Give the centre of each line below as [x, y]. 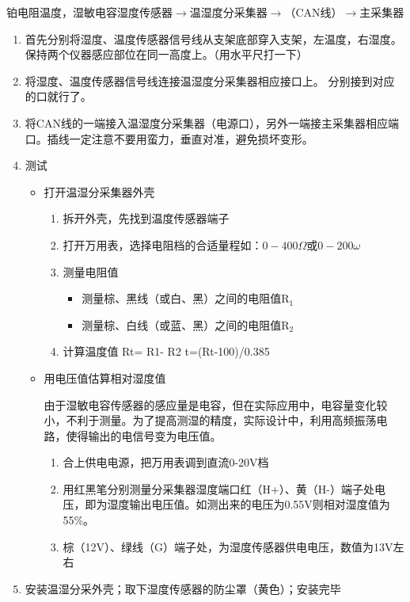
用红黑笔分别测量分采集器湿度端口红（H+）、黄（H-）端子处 [218, 488]
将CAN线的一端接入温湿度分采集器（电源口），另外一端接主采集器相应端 [212, 122]
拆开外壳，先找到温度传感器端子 [146, 218]
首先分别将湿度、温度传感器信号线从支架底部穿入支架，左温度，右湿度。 [213, 38]
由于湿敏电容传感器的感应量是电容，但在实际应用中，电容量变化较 [216, 404]
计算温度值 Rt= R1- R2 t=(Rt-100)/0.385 [166, 351]
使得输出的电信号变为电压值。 [144, 435]
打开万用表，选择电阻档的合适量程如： [163, 244]
